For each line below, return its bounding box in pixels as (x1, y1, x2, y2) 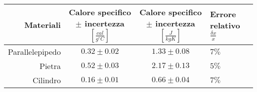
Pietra (40, 60, 61, 71)
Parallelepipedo (8, 46, 61, 57)
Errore (210, 8, 236, 20)
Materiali (24, 19, 61, 30)
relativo (210, 20, 240, 31)
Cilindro (33, 74, 61, 86)
